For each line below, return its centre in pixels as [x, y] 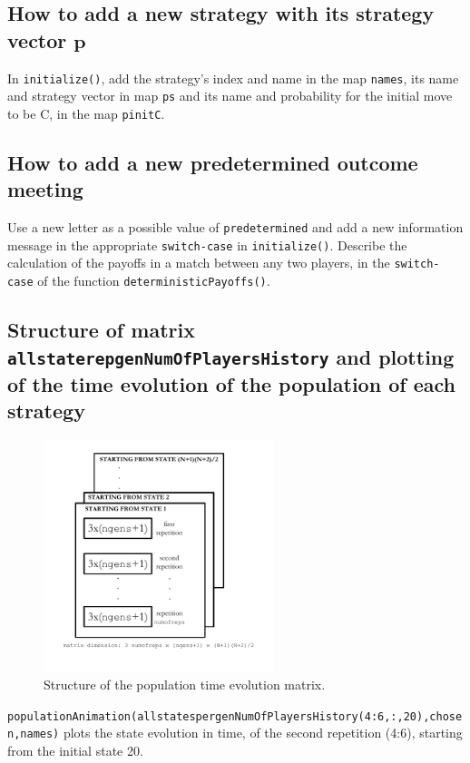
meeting [45, 189]
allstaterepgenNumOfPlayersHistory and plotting [231, 356]
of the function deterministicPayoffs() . [154, 281]
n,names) [34, 734]
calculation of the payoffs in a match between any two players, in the [199, 263]
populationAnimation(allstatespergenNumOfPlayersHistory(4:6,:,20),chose [235, 716]
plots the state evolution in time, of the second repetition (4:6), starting [263, 733]
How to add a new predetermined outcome [213, 162]
